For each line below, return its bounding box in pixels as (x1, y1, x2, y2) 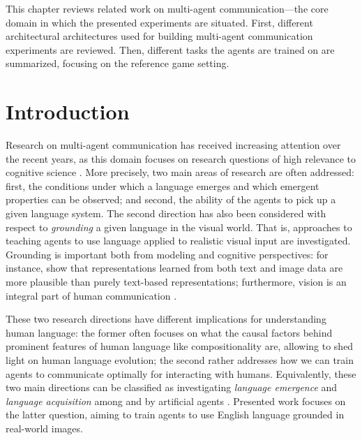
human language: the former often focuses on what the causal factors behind (6, 325, 333, 339)
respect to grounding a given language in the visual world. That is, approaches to (6, 219, 352, 234)
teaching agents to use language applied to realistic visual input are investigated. (6, 233, 351, 248)
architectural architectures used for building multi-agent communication (6, 29, 313, 43)
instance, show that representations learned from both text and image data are (6, 261, 343, 275)
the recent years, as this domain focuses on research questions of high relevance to (6, 151, 356, 166)
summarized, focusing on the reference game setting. (6, 56, 229, 71)
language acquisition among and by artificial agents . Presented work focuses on (6, 393, 346, 408)
